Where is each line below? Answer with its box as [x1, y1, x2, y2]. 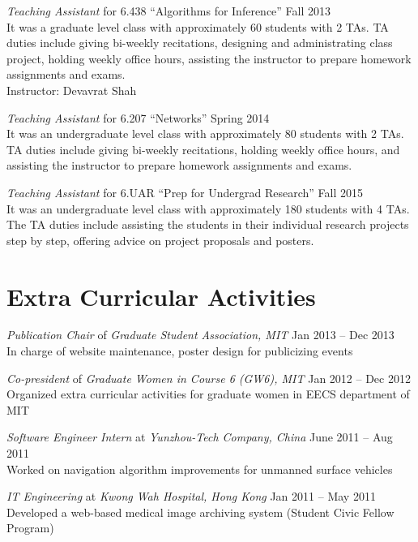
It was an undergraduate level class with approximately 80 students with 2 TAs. [6, 125, 404, 142]
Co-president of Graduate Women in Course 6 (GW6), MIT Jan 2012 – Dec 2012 [6, 369, 411, 386]
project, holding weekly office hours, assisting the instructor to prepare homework [6, 49, 412, 67]
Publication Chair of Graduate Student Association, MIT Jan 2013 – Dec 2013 [6, 326, 395, 343]
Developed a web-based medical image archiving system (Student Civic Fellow [6, 503, 395, 520]
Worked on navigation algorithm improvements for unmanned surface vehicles [6, 460, 393, 477]
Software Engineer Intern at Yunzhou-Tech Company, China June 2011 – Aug [6, 428, 393, 445]
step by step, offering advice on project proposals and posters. [6, 231, 314, 248]
